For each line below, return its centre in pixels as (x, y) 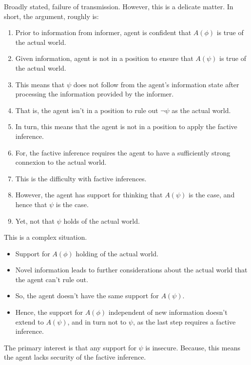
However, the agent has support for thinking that (89, 195)
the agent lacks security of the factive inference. (75, 357)
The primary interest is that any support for (70, 347)
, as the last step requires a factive (184, 321)
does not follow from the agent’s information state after (156, 84)
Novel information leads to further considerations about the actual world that (131, 270)
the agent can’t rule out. (52, 279)
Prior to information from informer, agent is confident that (103, 32)
